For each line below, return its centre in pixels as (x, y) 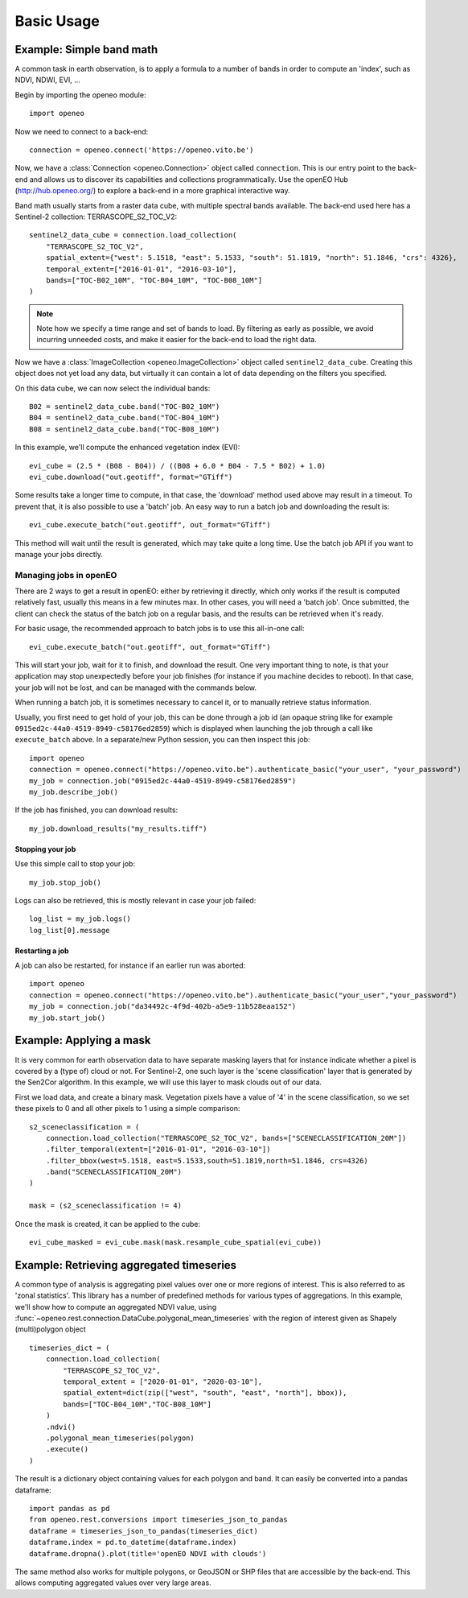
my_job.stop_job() (66, 882)
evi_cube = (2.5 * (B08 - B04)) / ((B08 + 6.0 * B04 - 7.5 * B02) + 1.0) (178, 466)
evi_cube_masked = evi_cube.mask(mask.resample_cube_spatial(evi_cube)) (175, 1243)
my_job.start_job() (68, 1018)
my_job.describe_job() (74, 792)
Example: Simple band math (86, 50)
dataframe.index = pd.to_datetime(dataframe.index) (133, 1542)
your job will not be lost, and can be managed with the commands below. (136, 688)
